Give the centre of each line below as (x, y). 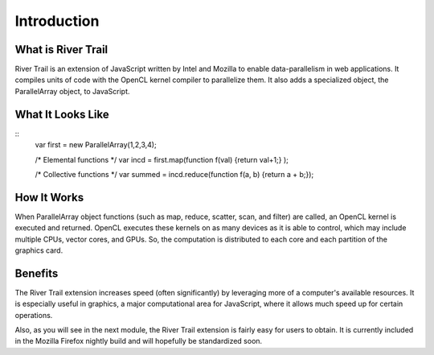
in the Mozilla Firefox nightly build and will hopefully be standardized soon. (139, 341)
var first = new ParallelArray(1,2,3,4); (96, 145)
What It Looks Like (62, 114)
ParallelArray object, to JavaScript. (72, 91)
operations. (34, 315)
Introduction (57, 21)
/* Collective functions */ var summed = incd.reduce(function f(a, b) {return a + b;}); (174, 174)
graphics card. (39, 250)
